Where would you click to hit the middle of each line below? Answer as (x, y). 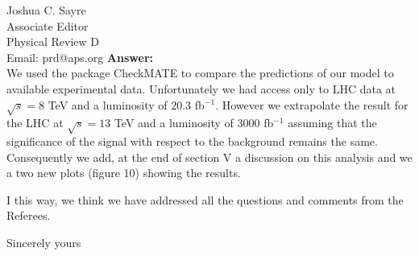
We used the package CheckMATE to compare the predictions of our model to (200, 73)
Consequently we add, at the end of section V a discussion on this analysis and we (209, 157)
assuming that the (332, 123)
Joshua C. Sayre (46, 10)
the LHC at (35, 123)
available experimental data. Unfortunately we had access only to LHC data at (201, 88)
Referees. (29, 215)
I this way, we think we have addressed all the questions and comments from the (205, 199)
